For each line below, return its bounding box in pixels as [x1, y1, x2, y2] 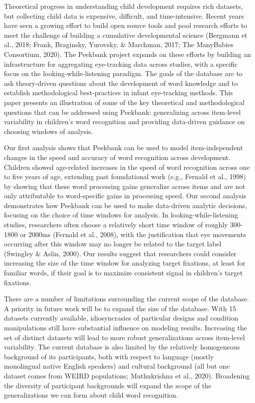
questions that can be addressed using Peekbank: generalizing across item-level [4, 107, 241, 117]
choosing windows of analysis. [4, 126, 93, 136]
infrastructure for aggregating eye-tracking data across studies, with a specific [4, 58, 238, 69]
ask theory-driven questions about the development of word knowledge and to [4, 78, 238, 88]
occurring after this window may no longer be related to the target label [4, 239, 222, 249]
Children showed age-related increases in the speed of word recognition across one [4, 161, 250, 172]
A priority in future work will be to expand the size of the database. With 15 [4, 303, 236, 313]
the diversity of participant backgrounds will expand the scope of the [4, 380, 212, 390]
